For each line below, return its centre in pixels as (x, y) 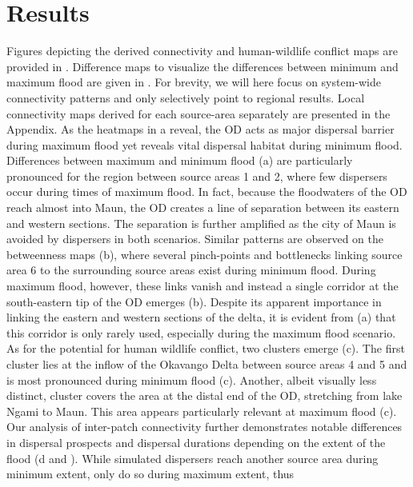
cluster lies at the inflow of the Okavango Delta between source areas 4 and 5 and (207, 364)
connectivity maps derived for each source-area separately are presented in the (198, 113)
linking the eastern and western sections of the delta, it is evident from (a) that (201, 317)
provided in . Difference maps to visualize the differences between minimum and (202, 66)
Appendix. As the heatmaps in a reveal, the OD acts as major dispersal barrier (200, 129)
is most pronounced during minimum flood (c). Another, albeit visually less (192, 379)
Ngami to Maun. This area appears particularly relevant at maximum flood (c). (202, 411)
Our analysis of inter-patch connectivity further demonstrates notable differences (204, 427)
